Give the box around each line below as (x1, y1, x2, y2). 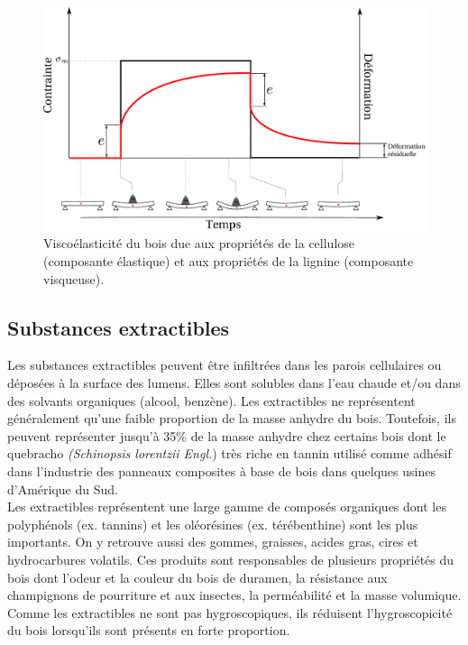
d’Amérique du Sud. (7, 479, 118, 498)
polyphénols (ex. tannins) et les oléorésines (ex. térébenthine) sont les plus (7, 514, 418, 533)
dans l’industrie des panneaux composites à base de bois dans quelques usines (7, 461, 436, 480)
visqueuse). (43, 269, 105, 288)
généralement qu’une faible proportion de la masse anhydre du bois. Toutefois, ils (7, 409, 456, 428)
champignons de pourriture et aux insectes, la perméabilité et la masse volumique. (7, 585, 462, 604)
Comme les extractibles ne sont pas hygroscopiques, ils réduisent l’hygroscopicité (7, 603, 453, 622)
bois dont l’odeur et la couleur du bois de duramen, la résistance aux (7, 567, 388, 586)
